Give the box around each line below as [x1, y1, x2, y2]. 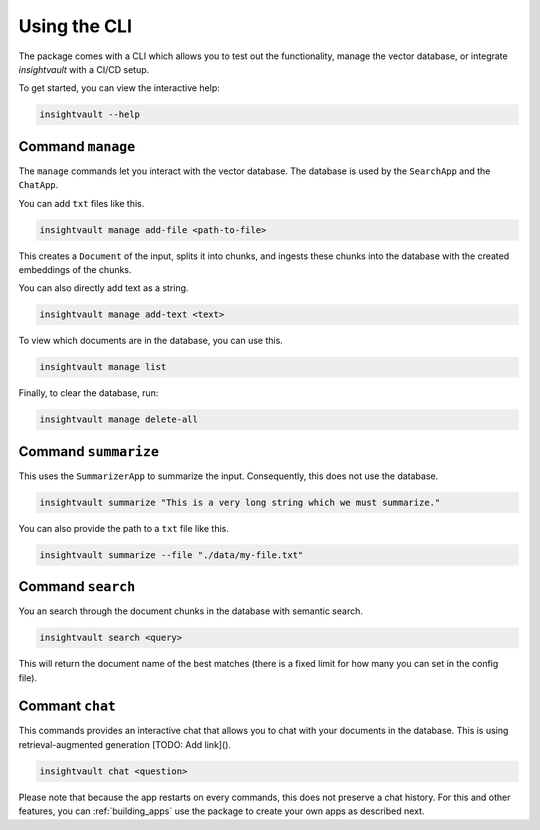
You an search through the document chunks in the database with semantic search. [18, 605, 364, 617]
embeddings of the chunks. [18, 263, 132, 275]
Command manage [18, 138, 136, 155]
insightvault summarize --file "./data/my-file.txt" [39, 549, 304, 560]
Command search [18, 578, 136, 595]
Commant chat [18, 698, 117, 715]
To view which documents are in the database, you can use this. [18, 335, 284, 347]
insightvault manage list [39, 361, 167, 373]
